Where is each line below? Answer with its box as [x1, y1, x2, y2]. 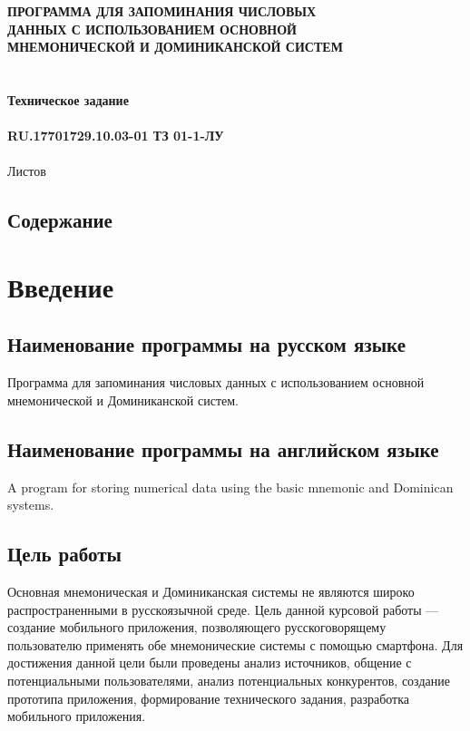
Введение [7, 268, 114, 305]
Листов [7, 161, 46, 180]
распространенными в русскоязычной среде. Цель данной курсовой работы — [7, 599, 439, 619]
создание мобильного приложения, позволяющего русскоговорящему [7, 618, 387, 637]
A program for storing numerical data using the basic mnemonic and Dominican [7, 477, 454, 496]
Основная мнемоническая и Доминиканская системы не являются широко [7, 582, 415, 601]
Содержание [7, 206, 113, 234]
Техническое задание [7, 90, 129, 109]
